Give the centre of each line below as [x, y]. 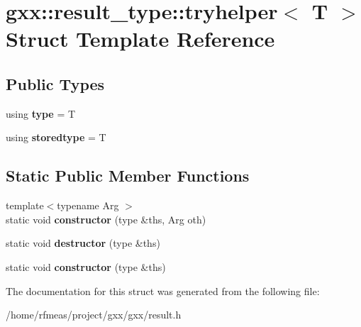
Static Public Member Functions [128, 176]
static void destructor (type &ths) [83, 243]
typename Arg [88, 205]
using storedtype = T [56, 137]
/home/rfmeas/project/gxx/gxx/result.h [94, 315]
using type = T [41, 113]
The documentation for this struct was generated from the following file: [163, 290]
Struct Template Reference [140, 39]
